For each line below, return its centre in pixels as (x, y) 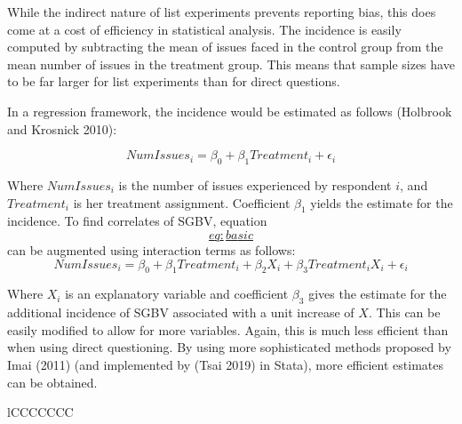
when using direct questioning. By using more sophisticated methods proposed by (229, 347)
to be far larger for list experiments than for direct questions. (174, 81)
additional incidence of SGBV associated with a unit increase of (181, 312)
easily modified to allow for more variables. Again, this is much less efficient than (228, 329)
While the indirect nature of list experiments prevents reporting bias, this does (222, 12)
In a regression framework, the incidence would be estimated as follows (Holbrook (230, 111)
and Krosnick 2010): (62, 128)
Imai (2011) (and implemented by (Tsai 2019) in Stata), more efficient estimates (225, 364)
